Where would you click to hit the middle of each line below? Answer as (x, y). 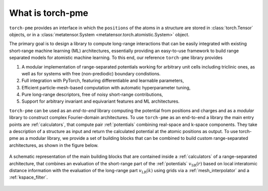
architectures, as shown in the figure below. (54, 145)
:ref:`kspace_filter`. (29, 177)
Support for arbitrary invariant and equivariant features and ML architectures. (100, 101)
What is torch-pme (49, 13)
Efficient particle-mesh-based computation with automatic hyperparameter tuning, (106, 87)
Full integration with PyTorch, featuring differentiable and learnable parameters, (103, 81)
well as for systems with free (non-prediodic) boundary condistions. (91, 73)
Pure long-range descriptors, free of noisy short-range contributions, (92, 95)
